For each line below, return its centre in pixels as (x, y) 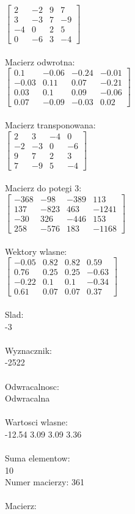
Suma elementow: (38, 458)
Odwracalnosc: (32, 386)
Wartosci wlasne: (36, 422)
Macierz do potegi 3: (43, 188)
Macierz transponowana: (50, 125)
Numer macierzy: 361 (45, 482)
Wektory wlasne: (36, 251)
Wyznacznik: (29, 350)
